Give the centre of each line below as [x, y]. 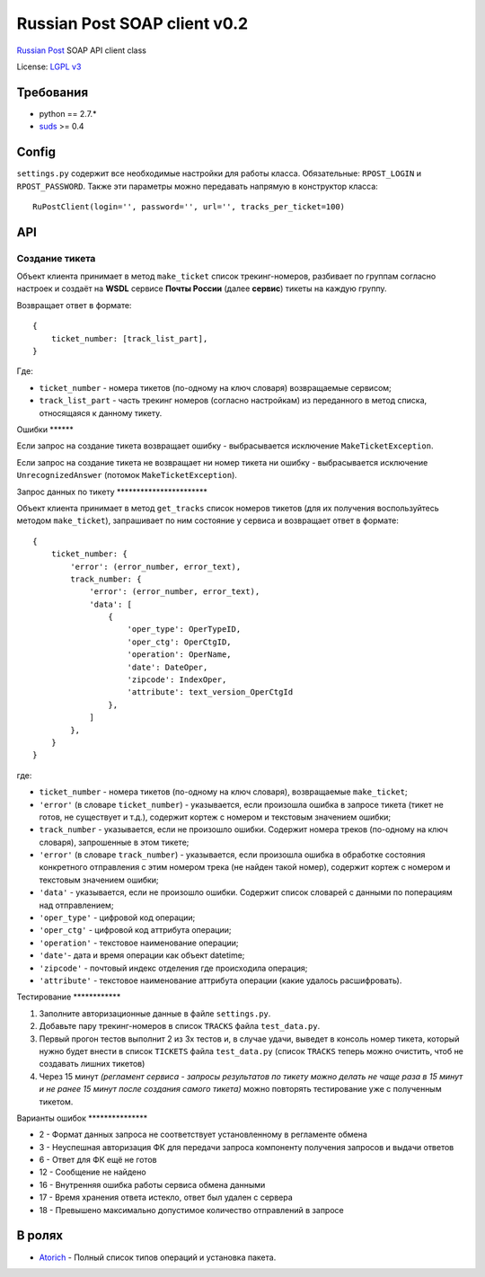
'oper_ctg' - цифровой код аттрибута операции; [135, 930]
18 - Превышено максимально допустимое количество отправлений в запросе [192, 1210]
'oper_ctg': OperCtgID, [180, 642]
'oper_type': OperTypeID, [184, 630]
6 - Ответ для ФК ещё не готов [98, 1160]
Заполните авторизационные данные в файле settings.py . [155, 1013]
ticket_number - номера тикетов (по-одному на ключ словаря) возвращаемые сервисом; [216, 387]
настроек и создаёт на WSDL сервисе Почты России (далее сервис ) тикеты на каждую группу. [202, 288]
